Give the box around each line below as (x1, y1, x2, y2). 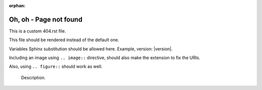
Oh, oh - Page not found (9, 15, 82, 24)
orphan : (9, 3, 26, 8)
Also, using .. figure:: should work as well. (9, 63, 103, 70)
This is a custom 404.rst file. (9, 28, 66, 34)
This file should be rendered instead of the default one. (9, 37, 119, 43)
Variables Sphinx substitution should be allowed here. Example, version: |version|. (9, 46, 173, 52)
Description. (21, 75, 46, 80)
